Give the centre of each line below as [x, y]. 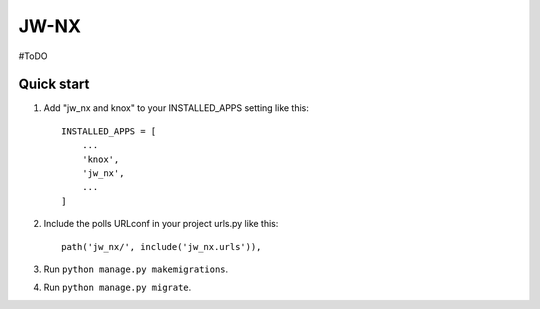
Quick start [54, 84]
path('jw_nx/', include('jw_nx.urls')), [161, 246]
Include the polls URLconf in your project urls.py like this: [161, 224]
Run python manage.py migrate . [117, 287]
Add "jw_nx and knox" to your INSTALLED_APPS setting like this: [176, 108]
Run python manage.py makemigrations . [136, 269]
